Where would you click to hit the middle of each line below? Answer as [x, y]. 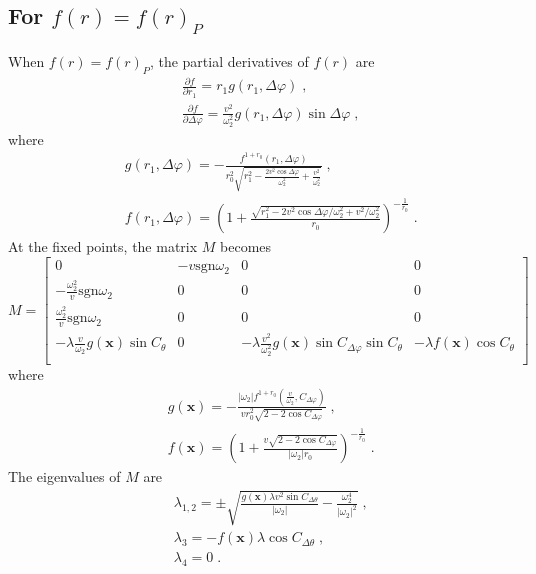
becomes [246, 246]
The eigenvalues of [64, 476]
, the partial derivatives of [229, 60]
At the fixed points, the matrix [103, 246]
